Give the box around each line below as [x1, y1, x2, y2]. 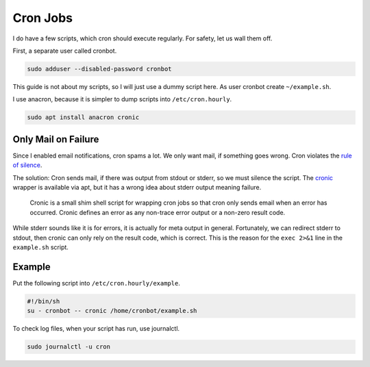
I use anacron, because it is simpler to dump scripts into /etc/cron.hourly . [12, 95, 232, 103]
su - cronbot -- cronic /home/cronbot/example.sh [27, 307, 197, 315]
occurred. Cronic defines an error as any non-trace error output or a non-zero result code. [29, 208, 286, 216]
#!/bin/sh [27, 297, 60, 305]
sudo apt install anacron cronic [27, 114, 140, 121]
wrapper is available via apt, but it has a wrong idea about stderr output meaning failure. [12, 183, 262, 191]
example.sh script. [12, 243, 69, 251]
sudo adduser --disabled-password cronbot [27, 65, 172, 73]
